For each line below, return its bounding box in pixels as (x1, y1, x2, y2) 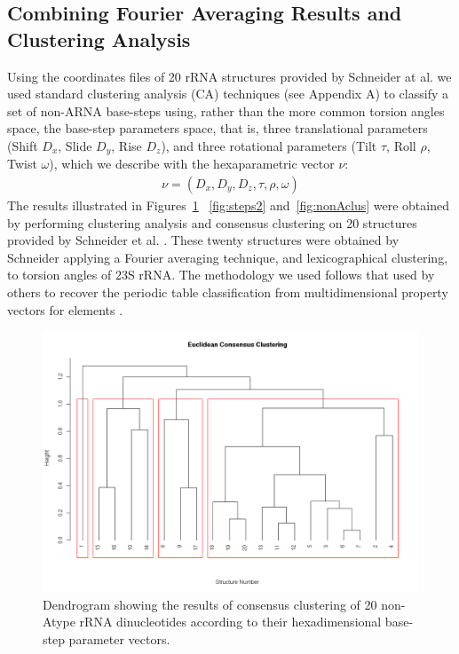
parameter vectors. (68, 629, 170, 648)
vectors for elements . (7, 300, 123, 319)
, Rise (111, 136, 142, 154)
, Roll (386, 136, 416, 154)
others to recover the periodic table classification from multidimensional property (7, 283, 448, 302)
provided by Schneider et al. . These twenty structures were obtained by (7, 231, 400, 249)
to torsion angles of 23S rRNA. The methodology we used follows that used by (7, 265, 435, 284)
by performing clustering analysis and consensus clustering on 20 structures (7, 213, 417, 232)
